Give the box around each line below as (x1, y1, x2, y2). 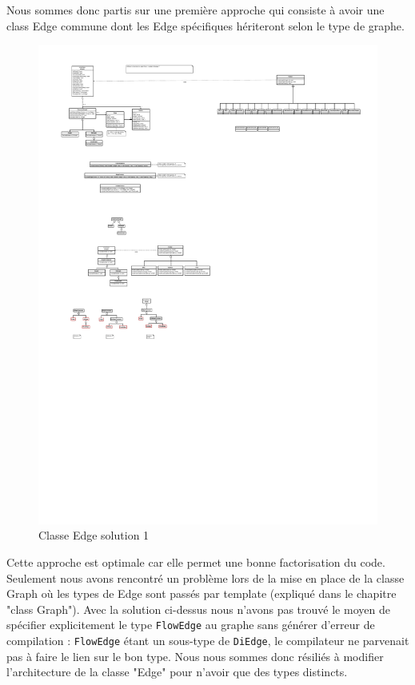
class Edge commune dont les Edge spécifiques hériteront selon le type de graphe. (6, 17, 405, 34)
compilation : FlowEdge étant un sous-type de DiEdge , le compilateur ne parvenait (6, 632, 409, 649)
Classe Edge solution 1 (38, 527, 150, 544)
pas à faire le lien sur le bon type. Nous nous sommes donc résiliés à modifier (6, 647, 384, 664)
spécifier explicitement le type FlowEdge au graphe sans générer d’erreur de (6, 616, 375, 633)
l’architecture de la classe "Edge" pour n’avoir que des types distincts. (6, 663, 348, 680)
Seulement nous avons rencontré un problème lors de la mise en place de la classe (6, 569, 405, 586)
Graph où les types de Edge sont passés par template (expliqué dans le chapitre (6, 585, 397, 602)
